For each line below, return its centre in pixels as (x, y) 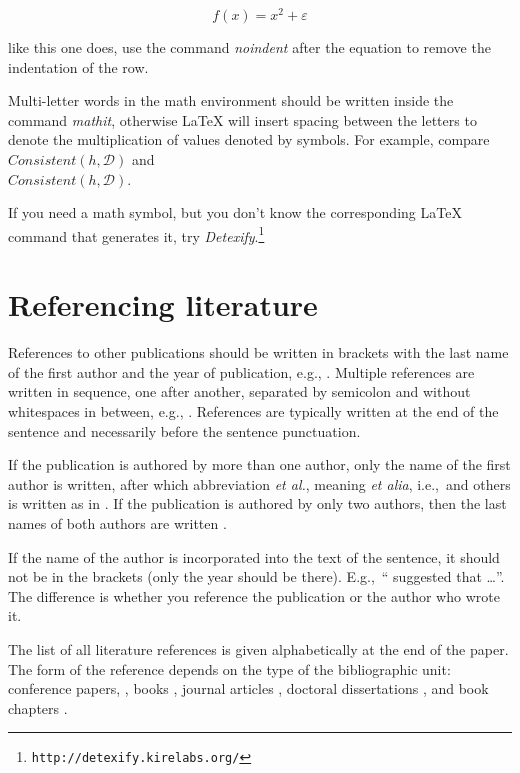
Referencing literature (163, 304)
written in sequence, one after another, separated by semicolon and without (239, 391)
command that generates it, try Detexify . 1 (136, 234)
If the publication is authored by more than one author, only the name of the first (259, 464)
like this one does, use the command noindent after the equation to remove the (249, 47)
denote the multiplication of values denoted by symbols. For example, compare (249, 139)
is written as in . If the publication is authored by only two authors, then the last (257, 503)
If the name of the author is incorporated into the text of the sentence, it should (254, 556)
